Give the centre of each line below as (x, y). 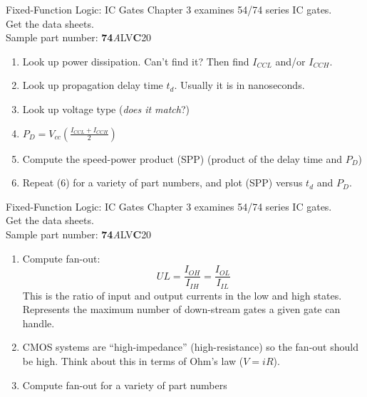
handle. (38, 323)
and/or (290, 61)
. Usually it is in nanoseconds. (239, 85)
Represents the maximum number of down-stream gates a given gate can (181, 309)
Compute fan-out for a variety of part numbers (125, 385)
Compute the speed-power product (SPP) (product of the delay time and (182, 158)
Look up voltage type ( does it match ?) (106, 108)
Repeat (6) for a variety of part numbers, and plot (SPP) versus (162, 182)
